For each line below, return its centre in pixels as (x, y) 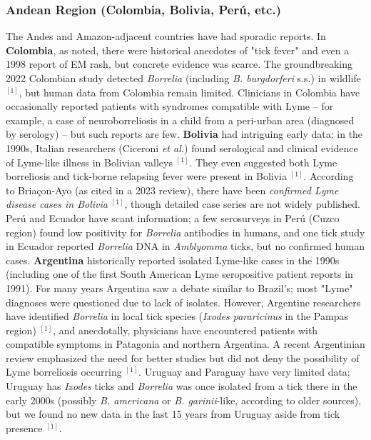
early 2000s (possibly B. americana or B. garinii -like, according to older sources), (184, 400)
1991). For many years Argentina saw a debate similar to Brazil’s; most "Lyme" (179, 287)
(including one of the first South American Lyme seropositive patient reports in (179, 274)
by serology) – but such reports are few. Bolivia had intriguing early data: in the (184, 134)
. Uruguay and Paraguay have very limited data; (244, 372)
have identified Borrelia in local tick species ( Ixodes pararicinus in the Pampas (177, 316)
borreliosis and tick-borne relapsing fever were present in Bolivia (146, 176)
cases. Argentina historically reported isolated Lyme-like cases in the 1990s (173, 260)
